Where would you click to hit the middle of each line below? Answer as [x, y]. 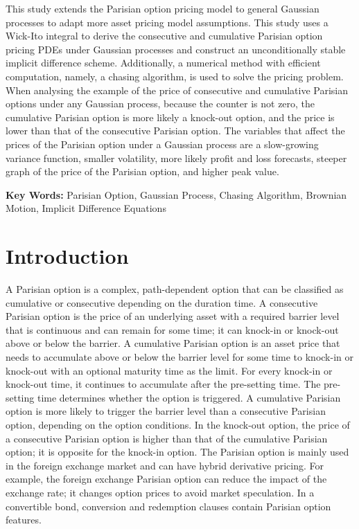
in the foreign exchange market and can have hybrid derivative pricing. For [165, 465]
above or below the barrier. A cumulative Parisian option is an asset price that [173, 343]
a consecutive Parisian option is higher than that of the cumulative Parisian [167, 438]
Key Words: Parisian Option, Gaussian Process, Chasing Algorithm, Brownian [176, 194]
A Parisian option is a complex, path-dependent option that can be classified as [175, 289]
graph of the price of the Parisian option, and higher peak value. [142, 171]
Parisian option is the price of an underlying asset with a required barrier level [173, 316]
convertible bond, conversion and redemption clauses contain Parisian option [168, 506]
